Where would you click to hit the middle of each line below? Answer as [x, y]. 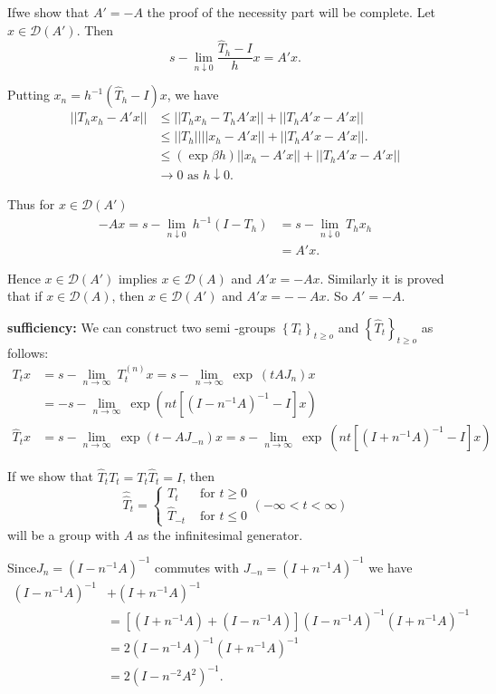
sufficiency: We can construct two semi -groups [142, 327]
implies [138, 278]
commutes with [196, 567]
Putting [29, 95]
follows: [28, 352]
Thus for [31, 204]
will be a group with [64, 534]
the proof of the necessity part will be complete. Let [291, 12]
